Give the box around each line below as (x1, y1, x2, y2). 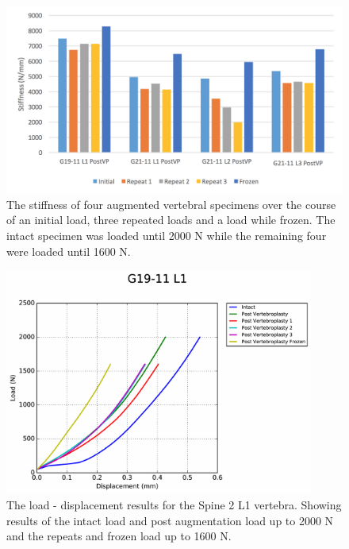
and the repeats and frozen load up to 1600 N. (6, 528, 232, 544)
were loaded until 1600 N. (6, 242, 131, 259)
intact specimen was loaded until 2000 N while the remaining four (6, 226, 327, 243)
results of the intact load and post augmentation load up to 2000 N (6, 512, 334, 528)
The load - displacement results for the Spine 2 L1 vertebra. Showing (6, 497, 342, 512)
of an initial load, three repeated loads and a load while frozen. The (6, 211, 336, 228)
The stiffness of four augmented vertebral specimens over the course (6, 195, 336, 212)
